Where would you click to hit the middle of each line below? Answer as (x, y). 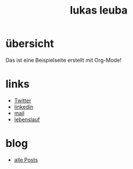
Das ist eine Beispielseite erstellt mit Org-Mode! (64, 60)
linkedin (24, 107)
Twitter (23, 100)
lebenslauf (27, 119)
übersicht (30, 44)
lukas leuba (99, 10)
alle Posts (26, 160)
